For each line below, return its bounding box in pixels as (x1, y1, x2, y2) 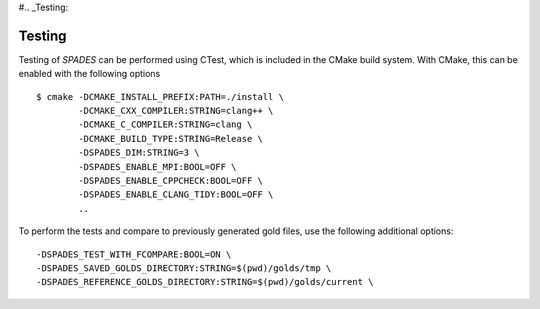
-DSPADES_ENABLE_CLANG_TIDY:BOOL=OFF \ (78, 189, 274, 200)
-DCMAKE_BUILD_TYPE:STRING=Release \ (78, 133, 264, 144)
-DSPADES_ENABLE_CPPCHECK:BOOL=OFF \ (78, 175, 264, 187)
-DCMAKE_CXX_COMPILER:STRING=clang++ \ (78, 105, 274, 117)
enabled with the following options (18, 68, 161, 80)
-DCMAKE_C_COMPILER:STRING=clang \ (78, 119, 253, 130)
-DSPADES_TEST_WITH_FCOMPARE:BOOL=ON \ (36, 248, 232, 260)
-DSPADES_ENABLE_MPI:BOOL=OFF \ (78, 161, 237, 172)
